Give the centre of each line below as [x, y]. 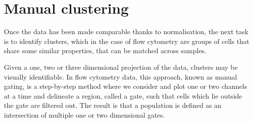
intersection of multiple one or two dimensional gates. [84, 114]
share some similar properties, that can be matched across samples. [105, 51]
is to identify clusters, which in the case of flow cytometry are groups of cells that [127, 41]
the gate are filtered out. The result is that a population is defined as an [113, 105]
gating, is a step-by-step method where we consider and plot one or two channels [126, 86]
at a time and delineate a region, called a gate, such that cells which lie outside [123, 95]
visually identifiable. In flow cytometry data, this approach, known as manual [121, 76]
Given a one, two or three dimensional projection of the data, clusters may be [121, 67]
